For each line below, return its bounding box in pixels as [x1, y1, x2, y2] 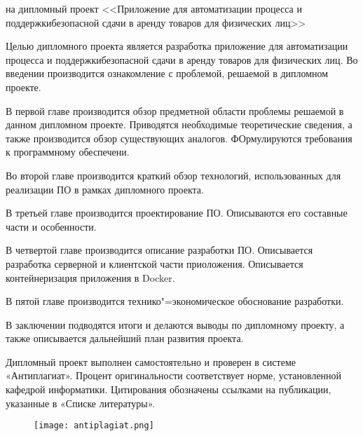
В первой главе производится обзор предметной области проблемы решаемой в [6, 103, 344, 118]
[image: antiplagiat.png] [34, 421, 154, 431]
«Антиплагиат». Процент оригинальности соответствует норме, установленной [6, 368, 342, 383]
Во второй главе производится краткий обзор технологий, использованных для [6, 168, 341, 182]
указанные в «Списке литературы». [6, 395, 156, 410]
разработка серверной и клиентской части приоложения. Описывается [6, 256, 303, 271]
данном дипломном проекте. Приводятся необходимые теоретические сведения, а [6, 117, 352, 132]
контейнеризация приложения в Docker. [6, 270, 175, 285]
